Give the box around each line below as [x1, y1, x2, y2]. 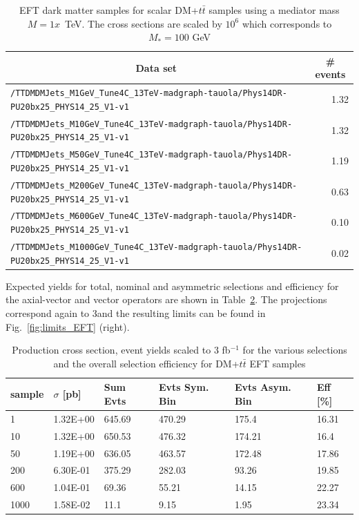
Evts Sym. [158, 380, 209, 394]
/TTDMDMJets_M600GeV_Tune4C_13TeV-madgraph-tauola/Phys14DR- [10, 211, 298, 222]
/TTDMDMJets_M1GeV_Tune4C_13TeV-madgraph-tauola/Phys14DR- [10, 88, 287, 99]
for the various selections [242, 343, 347, 357]
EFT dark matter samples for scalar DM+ [19, 3, 199, 17]
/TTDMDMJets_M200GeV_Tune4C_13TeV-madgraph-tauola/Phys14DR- [10, 180, 298, 191]
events [315, 67, 346, 81]
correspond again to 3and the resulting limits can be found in [6, 306, 266, 320]
